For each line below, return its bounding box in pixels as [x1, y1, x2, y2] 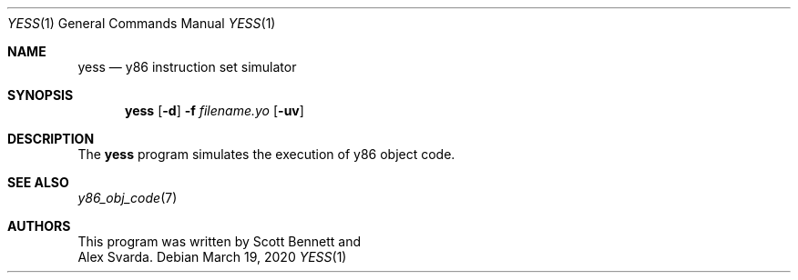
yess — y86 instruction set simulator [77, 59, 297, 75]
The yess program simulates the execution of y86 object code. [77, 146, 455, 162]
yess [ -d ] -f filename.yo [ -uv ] [125, 103, 304, 118]
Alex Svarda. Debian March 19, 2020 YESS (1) [77, 249, 347, 265]
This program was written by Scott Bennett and [77, 234, 362, 249]
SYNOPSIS [7, 87, 74, 103]
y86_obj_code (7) [77, 190, 178, 205]
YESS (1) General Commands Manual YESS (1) [7, 15, 276, 31]
